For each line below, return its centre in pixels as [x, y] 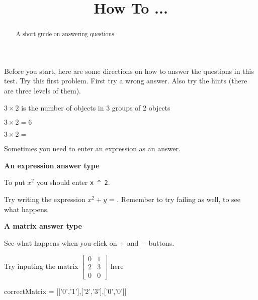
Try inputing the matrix [41, 266]
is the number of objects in [63, 107]
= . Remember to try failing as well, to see [175, 199]
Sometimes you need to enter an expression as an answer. [92, 148]
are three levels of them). [42, 91]
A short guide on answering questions [65, 34]
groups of [126, 107]
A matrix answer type [43, 226]
